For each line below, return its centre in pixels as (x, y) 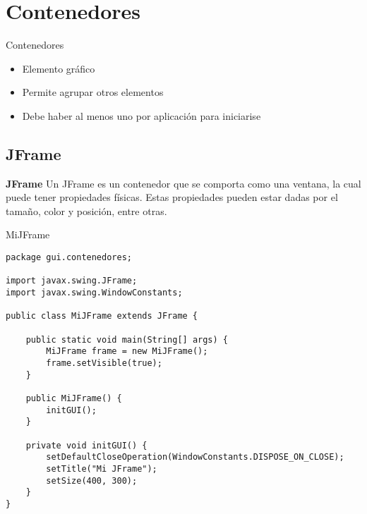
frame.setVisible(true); (104, 363)
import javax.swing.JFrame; (72, 281)
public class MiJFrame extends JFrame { (102, 316)
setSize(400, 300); (92, 481)
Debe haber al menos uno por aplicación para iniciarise (142, 115)
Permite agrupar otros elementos (93, 92)
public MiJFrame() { (74, 398)
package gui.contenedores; (69, 258)
